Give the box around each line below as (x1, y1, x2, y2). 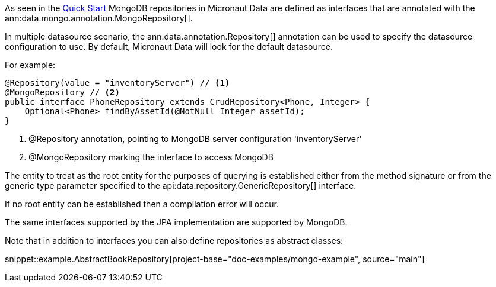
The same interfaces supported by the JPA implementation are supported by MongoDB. (5, 217, 348, 227)
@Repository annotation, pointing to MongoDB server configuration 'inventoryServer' (28, 134, 362, 144)
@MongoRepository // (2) (5, 88, 120, 97)
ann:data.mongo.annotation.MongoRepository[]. (5, 13, 193, 23)
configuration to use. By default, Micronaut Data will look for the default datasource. (5, 41, 333, 51)
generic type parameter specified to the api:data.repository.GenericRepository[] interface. (5, 180, 357, 191)
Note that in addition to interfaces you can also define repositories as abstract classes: (5, 236, 344, 246)
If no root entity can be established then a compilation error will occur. (5, 199, 279, 209)
